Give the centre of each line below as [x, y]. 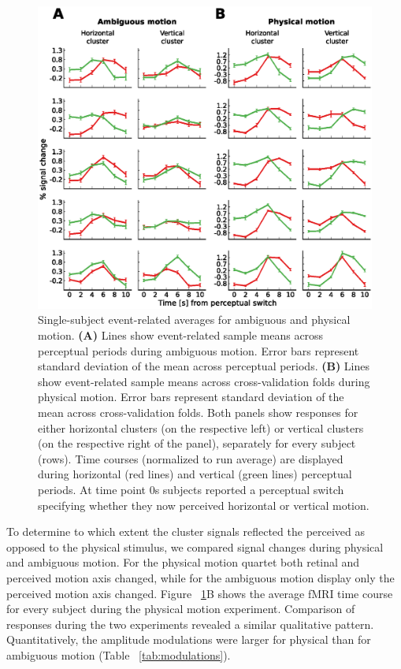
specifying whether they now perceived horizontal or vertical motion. [204, 505]
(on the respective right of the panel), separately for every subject [197, 443]
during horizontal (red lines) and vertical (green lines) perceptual [195, 474]
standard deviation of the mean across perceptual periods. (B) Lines [204, 366]
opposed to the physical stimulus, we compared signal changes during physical [195, 546]
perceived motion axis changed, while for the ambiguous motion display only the [200, 577]
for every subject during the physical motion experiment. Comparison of [181, 609]
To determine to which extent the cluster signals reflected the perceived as [186, 531]
